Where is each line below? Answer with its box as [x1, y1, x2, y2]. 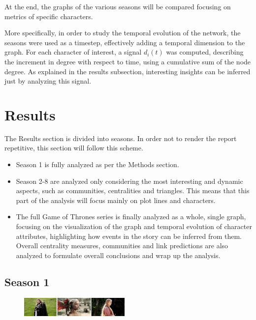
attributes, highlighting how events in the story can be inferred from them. [16, 231, 242, 241]
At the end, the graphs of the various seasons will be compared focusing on [4, 1, 231, 11]
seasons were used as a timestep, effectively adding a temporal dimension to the [4, 37, 245, 47]
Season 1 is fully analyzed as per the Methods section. [16, 159, 179, 170]
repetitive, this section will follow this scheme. [4, 143, 143, 153]
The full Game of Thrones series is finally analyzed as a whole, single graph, [16, 211, 246, 222]
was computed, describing [166, 47, 244, 57]
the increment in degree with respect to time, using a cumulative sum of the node [4, 56, 251, 66]
